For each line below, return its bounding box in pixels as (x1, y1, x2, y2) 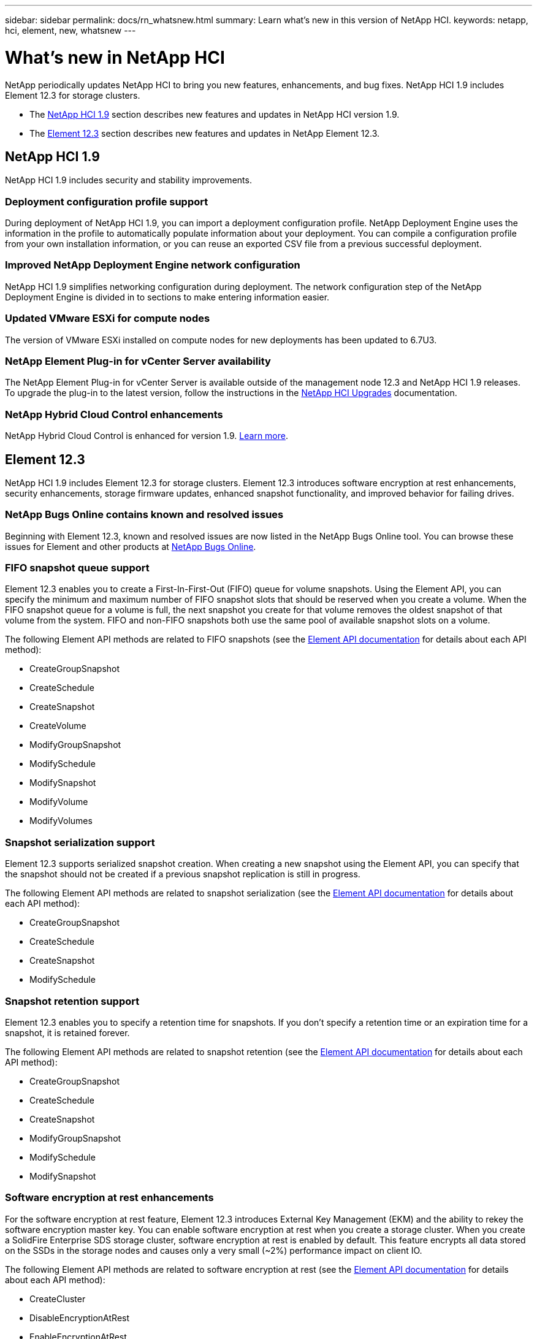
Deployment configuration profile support (5, 195, 208, 208)
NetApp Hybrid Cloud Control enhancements (5, 408, 223, 421)
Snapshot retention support (5, 994, 140, 1007)
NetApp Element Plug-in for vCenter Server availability (5, 354, 271, 367)
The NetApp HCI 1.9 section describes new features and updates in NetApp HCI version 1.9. (29, 109, 400, 120)
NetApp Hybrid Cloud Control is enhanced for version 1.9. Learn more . (5, 430, 288, 441)
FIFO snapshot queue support (5, 562, 150, 574)
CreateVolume (29, 720, 86, 731)
